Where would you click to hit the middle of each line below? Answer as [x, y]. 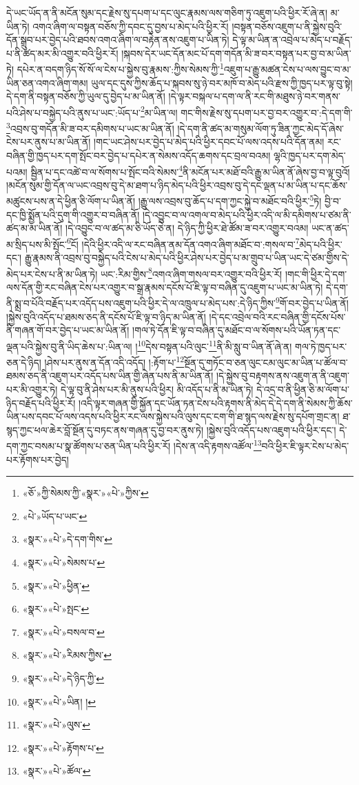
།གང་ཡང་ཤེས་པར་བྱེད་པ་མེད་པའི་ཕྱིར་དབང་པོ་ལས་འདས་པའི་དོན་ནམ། [209, 142]
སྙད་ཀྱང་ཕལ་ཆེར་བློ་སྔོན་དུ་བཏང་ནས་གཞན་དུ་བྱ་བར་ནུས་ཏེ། [105, 429]
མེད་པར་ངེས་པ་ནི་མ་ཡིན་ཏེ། [52, 274]
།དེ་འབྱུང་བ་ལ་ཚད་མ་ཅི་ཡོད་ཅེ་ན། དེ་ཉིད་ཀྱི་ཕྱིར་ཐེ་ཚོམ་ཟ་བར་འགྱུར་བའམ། [187, 228]
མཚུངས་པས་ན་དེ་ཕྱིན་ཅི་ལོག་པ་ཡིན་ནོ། [71, 201]
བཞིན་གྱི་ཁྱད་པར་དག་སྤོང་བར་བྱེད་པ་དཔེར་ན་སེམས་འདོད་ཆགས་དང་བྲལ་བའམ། [139, 155]
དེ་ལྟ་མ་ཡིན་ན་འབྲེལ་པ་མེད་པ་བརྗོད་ [293, 40]
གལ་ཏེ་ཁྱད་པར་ [321, 346]
